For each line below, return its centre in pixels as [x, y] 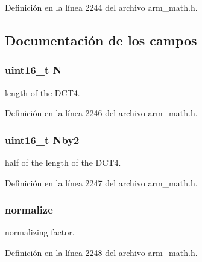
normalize [29, 210]
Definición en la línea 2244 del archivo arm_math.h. [101, 7]
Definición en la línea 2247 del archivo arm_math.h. [101, 182]
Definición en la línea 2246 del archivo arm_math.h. [101, 113]
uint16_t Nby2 [42, 139]
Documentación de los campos [101, 40]
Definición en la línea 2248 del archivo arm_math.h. [101, 252]
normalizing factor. [40, 232]
